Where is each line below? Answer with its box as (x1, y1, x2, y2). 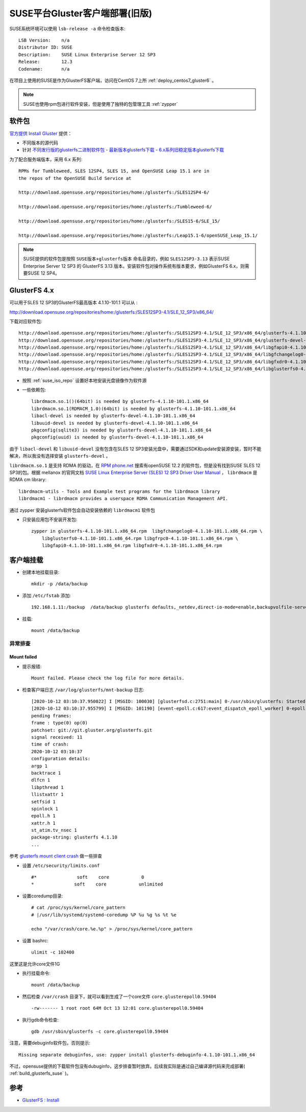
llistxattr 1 (31, 791, 64, 798)
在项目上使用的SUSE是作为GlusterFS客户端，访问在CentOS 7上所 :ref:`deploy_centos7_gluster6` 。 (9, 77, 217, 83)
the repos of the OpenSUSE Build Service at (18, 175, 132, 181)
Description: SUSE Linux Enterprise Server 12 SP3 (18, 52, 156, 57)
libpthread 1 (31, 784, 64, 790)
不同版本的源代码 (22, 140, 58, 146)
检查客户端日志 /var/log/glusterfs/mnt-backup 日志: (22, 687, 145, 693)
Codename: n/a (18, 66, 70, 72)
